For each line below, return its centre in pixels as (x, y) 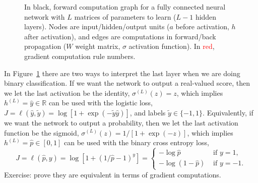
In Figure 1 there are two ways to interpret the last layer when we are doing (122, 73)
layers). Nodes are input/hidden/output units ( (97, 26)
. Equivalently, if (228, 112)
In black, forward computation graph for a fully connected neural (125, 7)
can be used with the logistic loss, (101, 103)
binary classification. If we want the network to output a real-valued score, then (127, 83)
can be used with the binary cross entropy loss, (137, 142)
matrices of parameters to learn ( (125, 16)
